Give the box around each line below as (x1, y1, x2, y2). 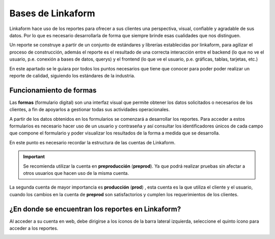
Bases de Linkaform (9, 8, 95, 19)
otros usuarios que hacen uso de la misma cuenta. (23, 170, 129, 176)
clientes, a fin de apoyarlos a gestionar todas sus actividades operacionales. (9, 107, 170, 113)
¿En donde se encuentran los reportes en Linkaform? (9, 204, 181, 214)
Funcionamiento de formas (9, 86, 97, 94)
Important (23, 153, 45, 160)
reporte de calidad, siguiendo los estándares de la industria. (9, 72, 135, 78)
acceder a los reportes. (9, 225, 59, 231)
